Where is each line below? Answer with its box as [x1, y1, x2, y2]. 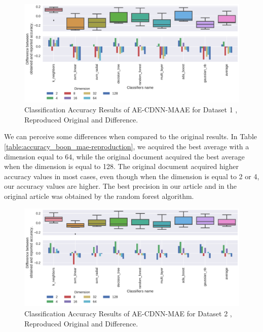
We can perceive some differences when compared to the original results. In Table [4, 131, 257, 142]
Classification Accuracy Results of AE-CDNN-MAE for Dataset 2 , [24, 308, 232, 318]
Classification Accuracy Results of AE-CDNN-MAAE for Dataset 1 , [24, 104, 238, 115]
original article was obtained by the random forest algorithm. [4, 190, 194, 201]
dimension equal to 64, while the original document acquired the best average [4, 151, 245, 161]
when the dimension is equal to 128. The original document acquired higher [4, 161, 239, 172]
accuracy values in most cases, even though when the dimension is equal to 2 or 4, [4, 171, 259, 181]
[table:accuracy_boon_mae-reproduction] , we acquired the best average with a [4, 141, 249, 151]
